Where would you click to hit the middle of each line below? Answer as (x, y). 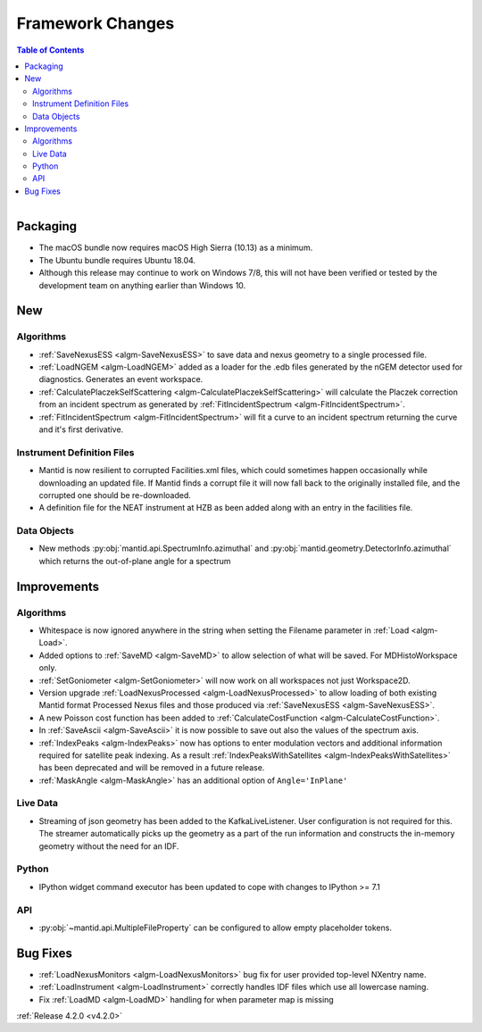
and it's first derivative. (81, 429)
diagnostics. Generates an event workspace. (121, 379)
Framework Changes (96, 23)
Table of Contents (50, 50)
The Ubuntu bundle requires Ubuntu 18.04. (117, 260)
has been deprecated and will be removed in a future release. (152, 768)
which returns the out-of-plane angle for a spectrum (135, 561)
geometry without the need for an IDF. (109, 846)
